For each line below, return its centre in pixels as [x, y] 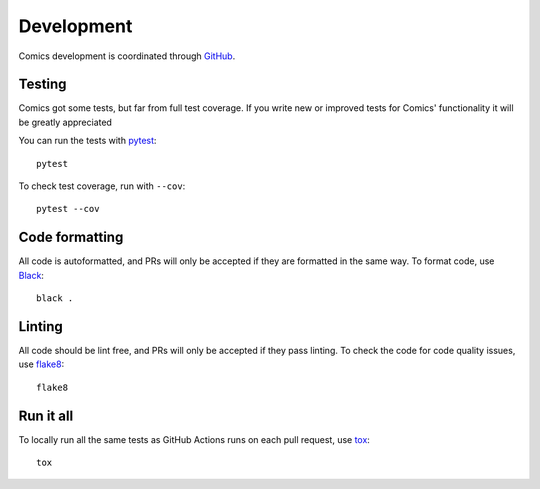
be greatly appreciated [65, 122]
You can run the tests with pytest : [87, 141]
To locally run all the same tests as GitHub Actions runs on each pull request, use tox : [194, 439]
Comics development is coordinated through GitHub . [127, 56]
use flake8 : [41, 364]
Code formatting [71, 237]
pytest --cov [68, 209]
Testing [42, 84]
